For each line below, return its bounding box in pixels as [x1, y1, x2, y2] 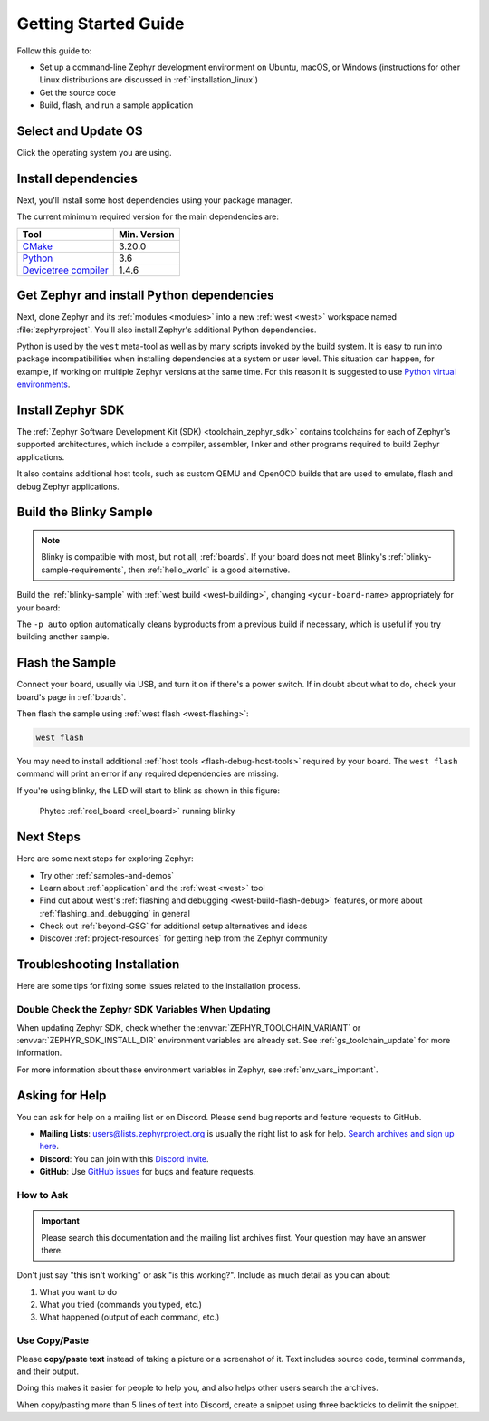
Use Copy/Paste [16, 1334, 90, 1347]
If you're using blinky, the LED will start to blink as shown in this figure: [16, 784, 281, 796]
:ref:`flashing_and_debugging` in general [39, 907, 190, 918]
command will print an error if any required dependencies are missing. [16, 768, 280, 779]
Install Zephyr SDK [16, 402, 125, 418]
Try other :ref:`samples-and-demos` [39, 869, 175, 880]
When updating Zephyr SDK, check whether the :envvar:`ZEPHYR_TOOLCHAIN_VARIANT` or [16, 1022, 361, 1032]
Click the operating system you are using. [16, 148, 172, 158]
